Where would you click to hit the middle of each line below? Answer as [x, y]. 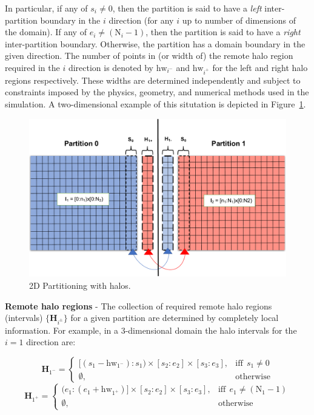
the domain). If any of [46, 32]
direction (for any [141, 20]
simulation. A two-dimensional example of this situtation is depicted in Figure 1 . [155, 103]
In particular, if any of [46, 8]
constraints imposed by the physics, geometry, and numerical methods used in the [157, 92]
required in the [32, 67]
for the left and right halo [260, 67]
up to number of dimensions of [239, 20]
